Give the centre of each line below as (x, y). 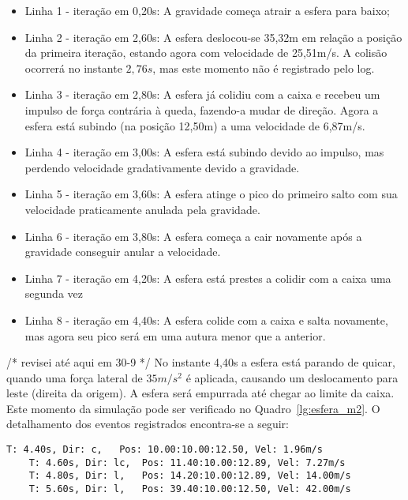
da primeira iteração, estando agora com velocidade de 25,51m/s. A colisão (206, 53)
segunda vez (54, 293)
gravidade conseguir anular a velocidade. (123, 252)
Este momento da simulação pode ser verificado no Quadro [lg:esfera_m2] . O (193, 408)
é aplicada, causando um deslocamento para (292, 377)
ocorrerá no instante (73, 68)
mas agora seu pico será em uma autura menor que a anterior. (175, 335)
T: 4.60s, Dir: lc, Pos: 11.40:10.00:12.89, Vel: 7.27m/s (187, 462)
